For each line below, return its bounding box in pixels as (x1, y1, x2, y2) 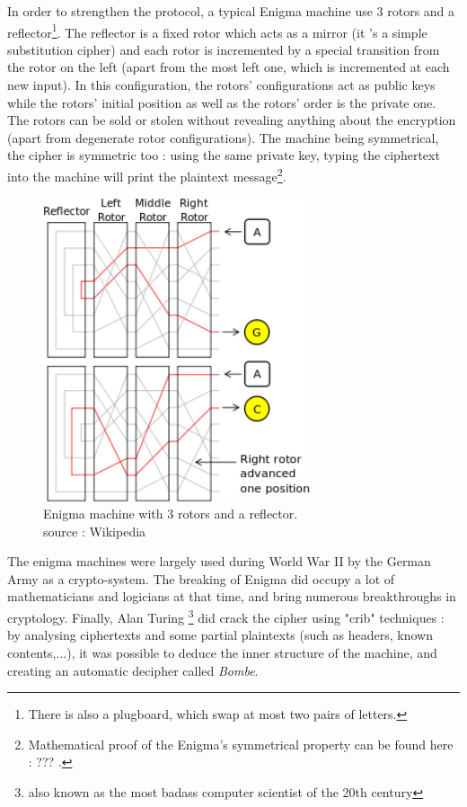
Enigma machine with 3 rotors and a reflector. (43, 504, 298, 523)
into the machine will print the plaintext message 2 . (7, 164, 286, 185)
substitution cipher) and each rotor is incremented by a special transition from (7, 40, 440, 58)
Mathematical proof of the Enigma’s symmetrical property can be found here (28, 734, 454, 753)
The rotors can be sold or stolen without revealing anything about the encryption (7, 111, 456, 129)
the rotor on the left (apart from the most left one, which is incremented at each (7, 58, 450, 76)
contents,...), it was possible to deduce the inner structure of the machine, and (7, 643, 437, 661)
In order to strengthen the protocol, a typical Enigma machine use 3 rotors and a (7, 2, 455, 20)
